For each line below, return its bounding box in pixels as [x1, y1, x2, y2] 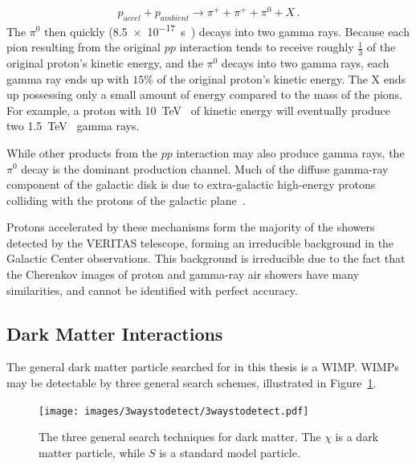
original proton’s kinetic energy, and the [6, 54, 203, 71]
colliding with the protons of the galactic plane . [6, 191, 246, 208]
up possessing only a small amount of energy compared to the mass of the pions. [6, 86, 402, 103]
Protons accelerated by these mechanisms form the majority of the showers [6, 219, 375, 235]
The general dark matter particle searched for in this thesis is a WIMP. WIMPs [6, 358, 399, 375]
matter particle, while [39, 444, 145, 460]
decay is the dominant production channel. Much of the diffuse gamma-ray [21, 160, 389, 177]
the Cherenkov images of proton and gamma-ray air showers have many [6, 266, 360, 283]
